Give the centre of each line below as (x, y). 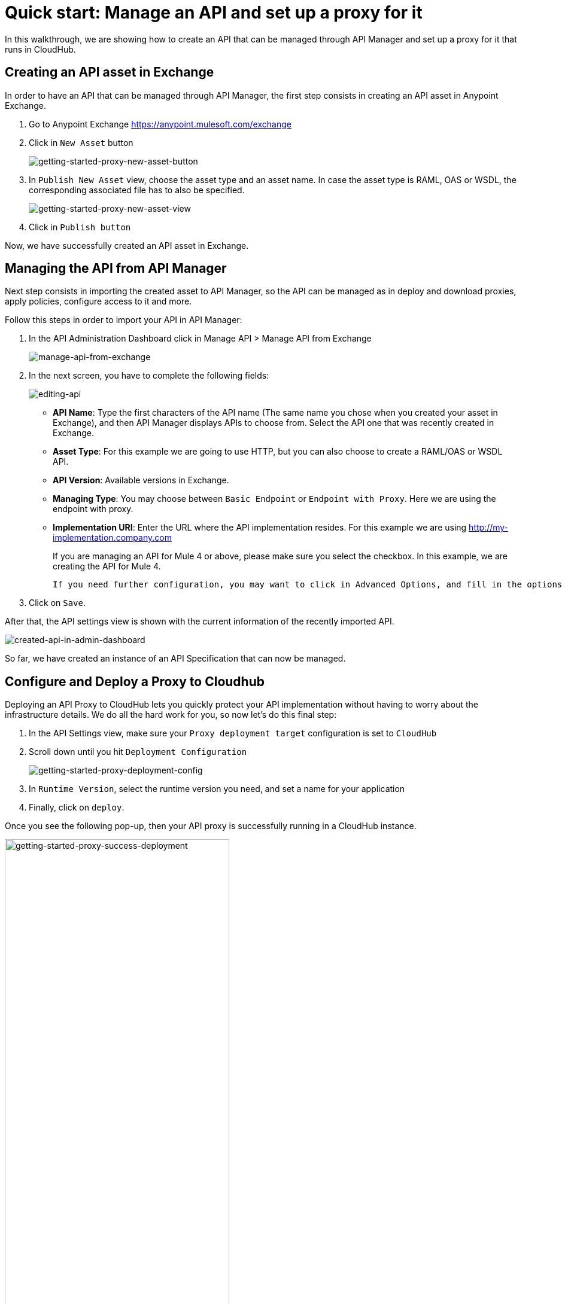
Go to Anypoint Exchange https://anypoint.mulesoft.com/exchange (160, 124)
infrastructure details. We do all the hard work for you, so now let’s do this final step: (171, 715)
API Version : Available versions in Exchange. (141, 480)
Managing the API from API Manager (116, 269)
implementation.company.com (112, 538)
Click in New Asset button (81, 142)
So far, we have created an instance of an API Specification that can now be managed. (175, 659)
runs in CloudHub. (40, 49)
